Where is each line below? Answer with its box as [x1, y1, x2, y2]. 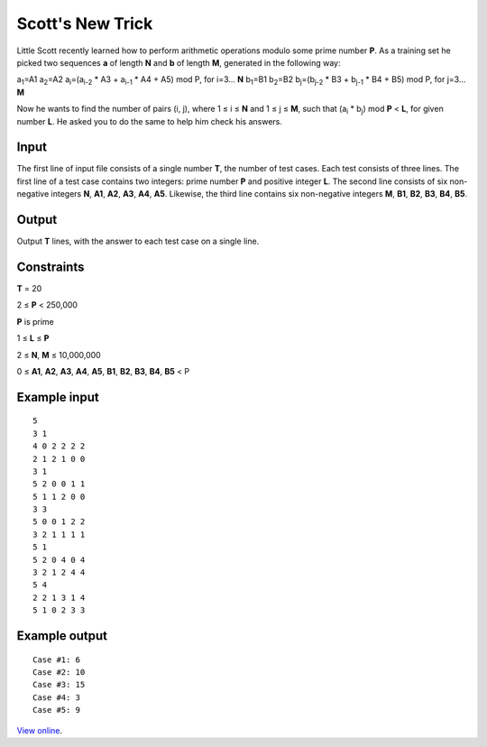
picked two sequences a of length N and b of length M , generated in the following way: [16, 57, 341, 68]
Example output [16, 628, 108, 644]
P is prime [16, 316, 54, 327]
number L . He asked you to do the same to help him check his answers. [16, 115, 283, 126]
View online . [16, 724, 63, 735]
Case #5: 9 [32, 705, 81, 715]
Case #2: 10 [32, 668, 86, 678]
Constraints [16, 259, 85, 274]
